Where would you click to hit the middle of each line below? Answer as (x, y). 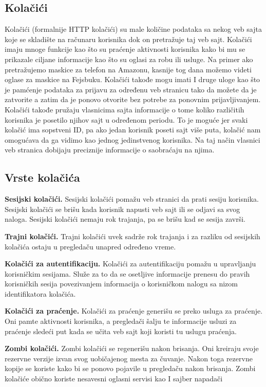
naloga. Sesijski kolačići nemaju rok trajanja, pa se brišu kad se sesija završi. (125, 219)
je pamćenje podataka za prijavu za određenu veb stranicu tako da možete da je (131, 89)
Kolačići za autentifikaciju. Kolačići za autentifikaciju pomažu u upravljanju (130, 264)
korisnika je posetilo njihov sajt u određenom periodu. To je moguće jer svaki (126, 119)
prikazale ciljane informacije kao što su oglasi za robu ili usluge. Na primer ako (129, 59)
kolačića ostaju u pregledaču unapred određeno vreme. (90, 246)
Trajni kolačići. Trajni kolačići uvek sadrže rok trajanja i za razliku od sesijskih (132, 236)
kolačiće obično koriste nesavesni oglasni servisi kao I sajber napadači (114, 379)
